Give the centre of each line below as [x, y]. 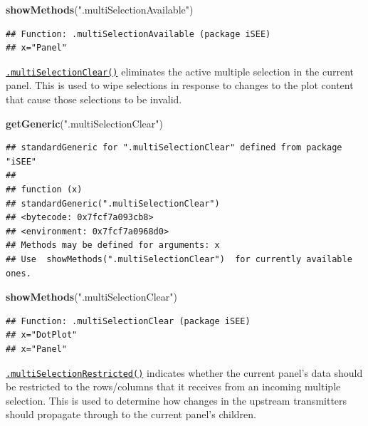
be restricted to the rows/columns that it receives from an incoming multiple [173, 386]
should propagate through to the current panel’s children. [131, 414]
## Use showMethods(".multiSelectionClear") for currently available [179, 259]
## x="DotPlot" [42, 335]
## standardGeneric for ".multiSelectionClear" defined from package [174, 148]
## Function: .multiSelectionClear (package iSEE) [128, 321]
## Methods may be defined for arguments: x [113, 245]
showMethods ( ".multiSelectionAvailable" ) [100, 9]
